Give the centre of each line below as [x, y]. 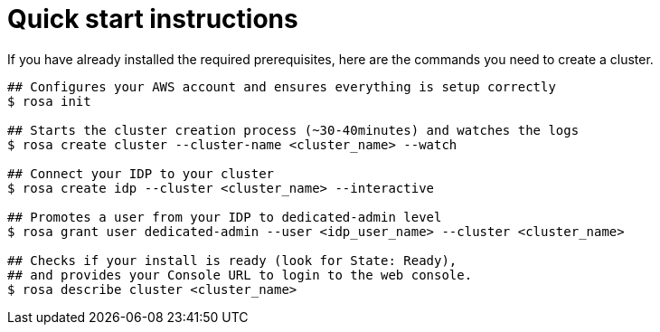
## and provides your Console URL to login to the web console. [240, 275]
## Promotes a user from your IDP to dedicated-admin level [225, 217]
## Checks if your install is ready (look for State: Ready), [232, 260]
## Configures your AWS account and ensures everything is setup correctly [282, 86]
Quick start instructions [153, 19]
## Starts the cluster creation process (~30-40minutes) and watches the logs [293, 130]
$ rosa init [49, 101]
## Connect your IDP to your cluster [141, 173]
